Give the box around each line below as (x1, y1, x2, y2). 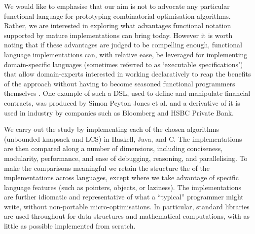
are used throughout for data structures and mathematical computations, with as (4, 211, 250, 221)
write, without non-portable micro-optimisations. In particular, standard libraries (4, 201, 250, 211)
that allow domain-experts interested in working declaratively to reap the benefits (4, 69, 251, 79)
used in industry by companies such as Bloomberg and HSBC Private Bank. (4, 107, 234, 117)
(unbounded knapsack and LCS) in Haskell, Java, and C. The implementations (4, 133, 242, 144)
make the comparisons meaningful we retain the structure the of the (4, 162, 210, 173)
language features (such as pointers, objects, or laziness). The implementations (4, 182, 241, 192)
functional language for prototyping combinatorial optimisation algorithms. (4, 10, 231, 21)
